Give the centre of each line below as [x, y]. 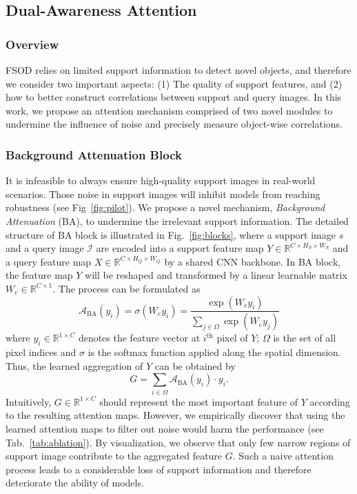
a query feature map [49, 261]
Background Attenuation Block [94, 154]
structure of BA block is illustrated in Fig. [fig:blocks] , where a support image [171, 234]
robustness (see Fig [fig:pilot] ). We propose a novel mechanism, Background [165, 207]
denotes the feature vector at [139, 338]
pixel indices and [41, 352]
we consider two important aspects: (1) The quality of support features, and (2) [174, 83]
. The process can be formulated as [126, 288]
